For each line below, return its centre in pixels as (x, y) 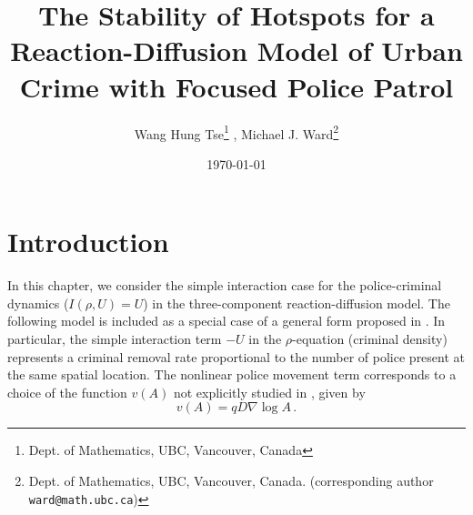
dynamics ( (38, 303)
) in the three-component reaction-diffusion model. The (297, 303)
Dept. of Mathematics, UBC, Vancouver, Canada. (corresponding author (231, 481)
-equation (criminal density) (370, 339)
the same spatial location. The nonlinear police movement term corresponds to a (232, 374)
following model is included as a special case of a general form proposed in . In (226, 321)
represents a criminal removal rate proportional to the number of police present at (236, 356)
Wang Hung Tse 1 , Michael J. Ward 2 (236, 132)
